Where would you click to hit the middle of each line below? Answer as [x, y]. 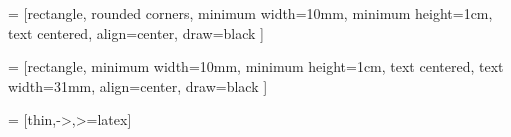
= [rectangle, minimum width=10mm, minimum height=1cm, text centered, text [256, 66]
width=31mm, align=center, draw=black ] [138, 85]
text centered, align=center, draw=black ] [136, 32]
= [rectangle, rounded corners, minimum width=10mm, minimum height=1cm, [250, 13]
